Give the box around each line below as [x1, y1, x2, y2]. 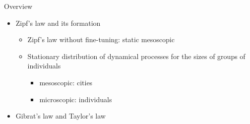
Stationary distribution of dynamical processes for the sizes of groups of [27, 51, 246, 61]
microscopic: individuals [39, 94, 112, 104]
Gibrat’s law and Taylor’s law [15, 111, 106, 121]
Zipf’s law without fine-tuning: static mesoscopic [27, 34, 175, 45]
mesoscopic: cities [39, 77, 93, 87]
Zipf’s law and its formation [15, 17, 101, 28]
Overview [4, 1, 33, 11]
